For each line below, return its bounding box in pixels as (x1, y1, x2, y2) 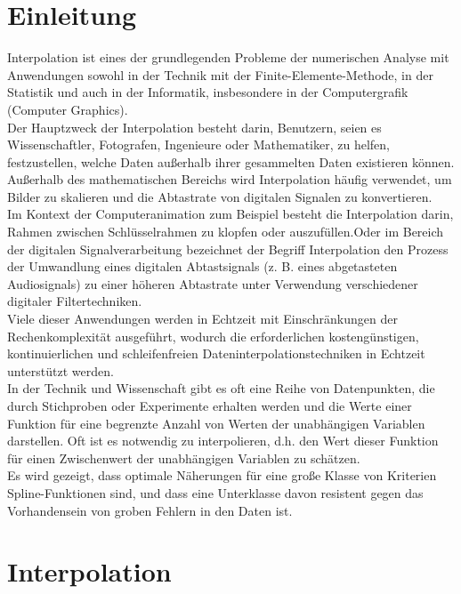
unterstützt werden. (7, 361, 114, 380)
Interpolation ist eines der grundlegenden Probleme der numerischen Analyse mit (7, 48, 449, 67)
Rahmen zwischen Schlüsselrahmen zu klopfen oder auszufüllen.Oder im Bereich (7, 222, 444, 241)
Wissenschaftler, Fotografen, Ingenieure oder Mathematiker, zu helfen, (7, 135, 390, 154)
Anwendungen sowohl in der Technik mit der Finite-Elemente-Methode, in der (7, 65, 433, 84)
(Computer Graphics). (7, 100, 128, 118)
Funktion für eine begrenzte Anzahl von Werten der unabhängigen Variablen (7, 413, 425, 432)
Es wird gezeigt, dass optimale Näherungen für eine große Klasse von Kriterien (7, 466, 437, 485)
